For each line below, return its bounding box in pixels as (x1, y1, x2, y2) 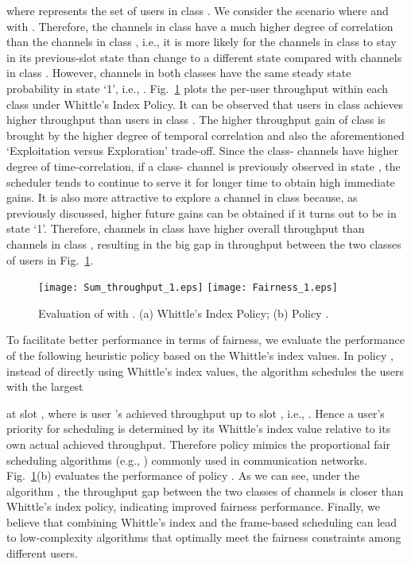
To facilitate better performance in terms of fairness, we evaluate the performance (6, 331, 405, 348)
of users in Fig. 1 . (6, 251, 94, 268)
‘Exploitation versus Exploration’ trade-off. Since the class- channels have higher (6, 142, 398, 159)
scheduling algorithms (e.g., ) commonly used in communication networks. (6, 451, 367, 468)
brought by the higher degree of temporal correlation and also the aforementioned (6, 126, 405, 143)
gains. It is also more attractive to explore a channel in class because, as (6, 189, 358, 206)
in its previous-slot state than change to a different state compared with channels (6, 48, 402, 65)
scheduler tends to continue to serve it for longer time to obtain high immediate (6, 173, 395, 190)
